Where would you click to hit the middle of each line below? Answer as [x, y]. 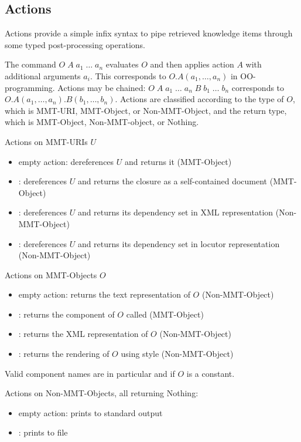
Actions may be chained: [102, 87]
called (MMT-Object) [165, 314]
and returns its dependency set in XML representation [175, 212]
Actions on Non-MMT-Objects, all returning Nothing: [102, 393]
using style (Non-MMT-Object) [177, 354]
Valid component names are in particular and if [90, 373]
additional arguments [43, 75]
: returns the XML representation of [83, 334]
